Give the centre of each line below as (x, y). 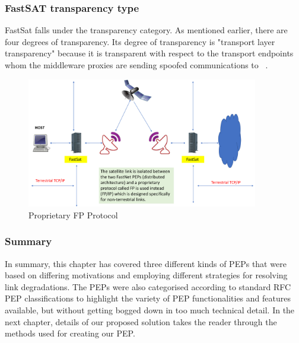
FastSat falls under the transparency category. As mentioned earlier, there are (146, 30)
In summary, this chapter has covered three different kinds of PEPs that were (146, 263)
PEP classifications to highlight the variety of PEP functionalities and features (148, 298)
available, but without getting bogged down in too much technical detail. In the (150, 310)
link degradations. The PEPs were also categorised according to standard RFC (148, 286)
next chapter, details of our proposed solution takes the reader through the (141, 321)
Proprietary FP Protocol (73, 215)
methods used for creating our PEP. (70, 333)
